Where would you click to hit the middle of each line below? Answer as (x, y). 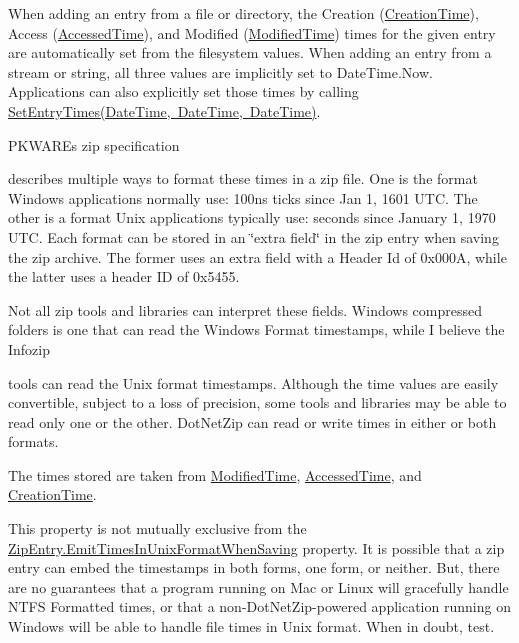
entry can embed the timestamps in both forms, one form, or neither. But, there (254, 567)
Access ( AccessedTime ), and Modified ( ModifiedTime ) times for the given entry (252, 32)
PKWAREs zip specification (94, 144)
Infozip (29, 348)
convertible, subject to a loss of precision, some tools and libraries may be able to (257, 402)
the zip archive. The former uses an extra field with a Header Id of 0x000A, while (257, 256)
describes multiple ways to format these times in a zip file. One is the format (243, 178)
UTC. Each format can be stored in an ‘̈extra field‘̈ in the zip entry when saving (253, 236)
